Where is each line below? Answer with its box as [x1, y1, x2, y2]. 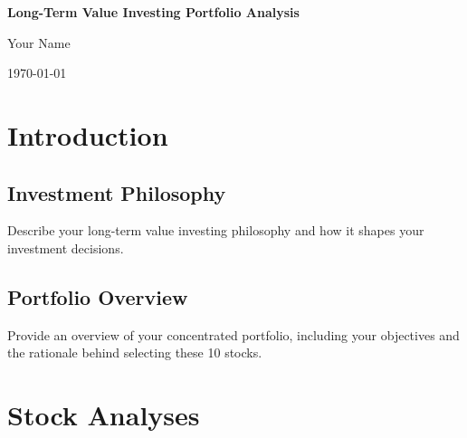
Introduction [7, 116, 168, 153]
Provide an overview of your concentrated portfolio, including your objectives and [7, 325, 460, 344]
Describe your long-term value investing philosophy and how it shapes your [7, 221, 424, 240]
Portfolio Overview [7, 282, 188, 310]
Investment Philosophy [7, 178, 226, 206]
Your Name [7, 33, 71, 52]
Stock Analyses [7, 396, 200, 433]
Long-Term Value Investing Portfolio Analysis [7, 3, 300, 21]
